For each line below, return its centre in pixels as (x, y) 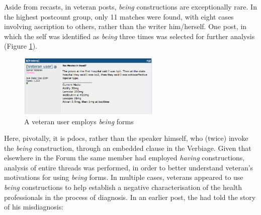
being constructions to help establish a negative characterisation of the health (123, 187)
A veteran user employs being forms (79, 121)
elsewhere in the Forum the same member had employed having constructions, (124, 158)
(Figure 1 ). (21, 46)
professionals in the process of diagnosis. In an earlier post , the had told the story (130, 197)
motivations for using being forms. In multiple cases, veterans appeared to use (124, 177)
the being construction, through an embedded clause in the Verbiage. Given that (128, 148)
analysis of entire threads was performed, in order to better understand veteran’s (129, 167)
